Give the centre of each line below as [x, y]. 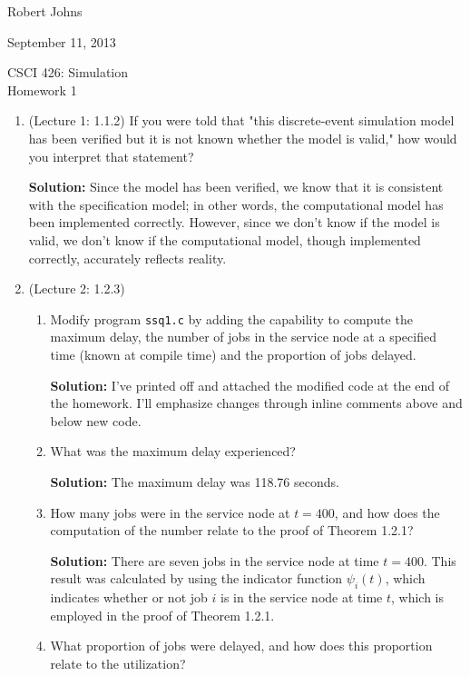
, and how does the [387, 512]
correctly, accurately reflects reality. [127, 258]
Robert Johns [45, 11]
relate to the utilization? [118, 663]
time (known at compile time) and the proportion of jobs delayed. [233, 354]
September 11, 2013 [62, 41]
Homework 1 [42, 89]
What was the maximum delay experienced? [173, 451]
